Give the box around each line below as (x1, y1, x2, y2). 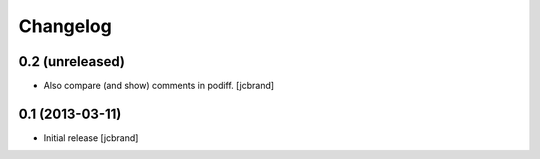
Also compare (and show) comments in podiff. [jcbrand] (43, 80, 275, 92)
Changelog (18, 15, 112, 37)
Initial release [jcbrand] (43, 131, 139, 144)
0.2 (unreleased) (18, 53, 125, 70)
